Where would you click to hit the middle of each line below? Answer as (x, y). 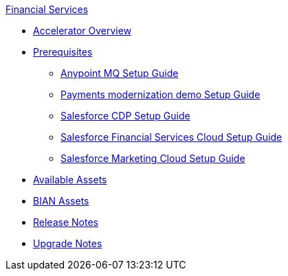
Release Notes (66, 222)
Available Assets (70, 180)
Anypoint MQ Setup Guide (120, 73)
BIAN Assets (61, 201)
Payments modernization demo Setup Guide (160, 94)
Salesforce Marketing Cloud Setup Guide (153, 158)
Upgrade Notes (68, 243)
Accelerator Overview (82, 31)
